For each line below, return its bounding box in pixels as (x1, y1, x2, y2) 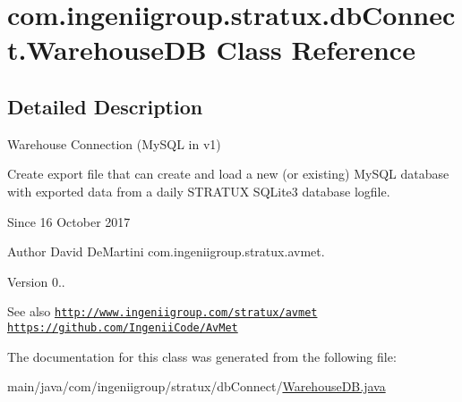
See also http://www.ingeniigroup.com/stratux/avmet (7, 302, 318, 321)
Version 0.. (7, 272, 65, 290)
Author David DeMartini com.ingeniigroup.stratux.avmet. (7, 242, 325, 261)
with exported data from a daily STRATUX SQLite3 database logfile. (7, 181, 390, 200)
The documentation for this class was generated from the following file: (7, 347, 397, 365)
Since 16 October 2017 (7, 212, 131, 230)
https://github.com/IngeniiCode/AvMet (7, 321, 238, 334)
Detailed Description (7, 92, 203, 120)
